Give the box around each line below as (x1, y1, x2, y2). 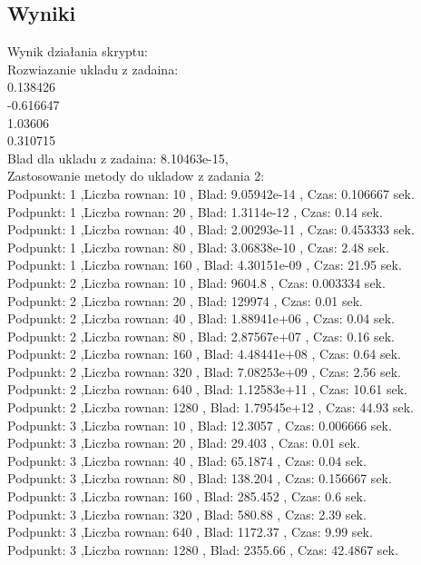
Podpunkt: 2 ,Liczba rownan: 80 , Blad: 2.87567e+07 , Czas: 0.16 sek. (7, 326, 395, 345)
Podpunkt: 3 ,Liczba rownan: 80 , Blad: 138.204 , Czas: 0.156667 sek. (7, 469, 392, 488)
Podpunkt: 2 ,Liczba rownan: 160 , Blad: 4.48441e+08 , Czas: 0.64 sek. (7, 344, 401, 363)
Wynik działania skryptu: (7, 42, 148, 61)
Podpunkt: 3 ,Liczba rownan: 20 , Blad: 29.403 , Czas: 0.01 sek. (7, 433, 360, 452)
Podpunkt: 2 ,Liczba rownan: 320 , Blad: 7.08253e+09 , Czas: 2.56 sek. (7, 362, 401, 381)
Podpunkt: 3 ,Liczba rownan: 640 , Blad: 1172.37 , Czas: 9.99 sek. (7, 522, 373, 541)
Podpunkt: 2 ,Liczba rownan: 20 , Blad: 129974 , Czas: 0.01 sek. (7, 291, 363, 310)
